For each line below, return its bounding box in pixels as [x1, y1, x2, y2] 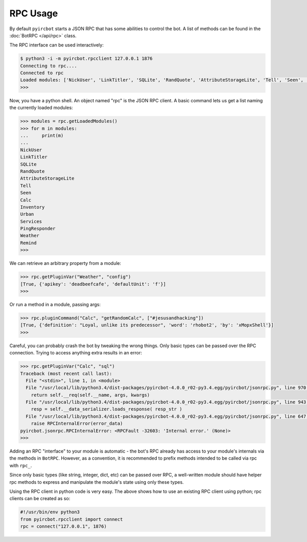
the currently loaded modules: [9, 105, 73, 111]
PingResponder [20, 225, 56, 232]
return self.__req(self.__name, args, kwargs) [31, 392, 150, 398]
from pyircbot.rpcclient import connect [20, 516, 123, 522]
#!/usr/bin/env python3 [20, 509, 80, 515]
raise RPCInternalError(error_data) [31, 421, 123, 426]
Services [20, 218, 42, 224]
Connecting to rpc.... [20, 63, 77, 69]
